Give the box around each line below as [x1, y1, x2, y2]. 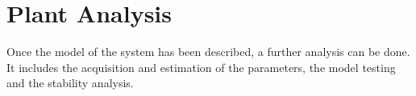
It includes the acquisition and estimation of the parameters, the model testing [6, 58, 396, 75]
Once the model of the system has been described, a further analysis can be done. [6, 43, 410, 60]
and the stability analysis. [6, 74, 134, 91]
